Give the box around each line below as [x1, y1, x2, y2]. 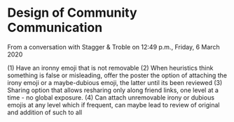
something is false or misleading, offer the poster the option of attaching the [7, 71, 228, 79]
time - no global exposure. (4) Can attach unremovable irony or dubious [7, 93, 215, 102]
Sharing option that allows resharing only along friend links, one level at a [7, 86, 219, 94]
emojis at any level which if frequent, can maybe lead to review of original [7, 100, 220, 109]
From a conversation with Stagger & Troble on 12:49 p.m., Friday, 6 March [7, 43, 220, 51]
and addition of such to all [7, 108, 83, 116]
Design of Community [7, 5, 138, 21]
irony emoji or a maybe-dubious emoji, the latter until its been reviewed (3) [7, 78, 223, 86]
